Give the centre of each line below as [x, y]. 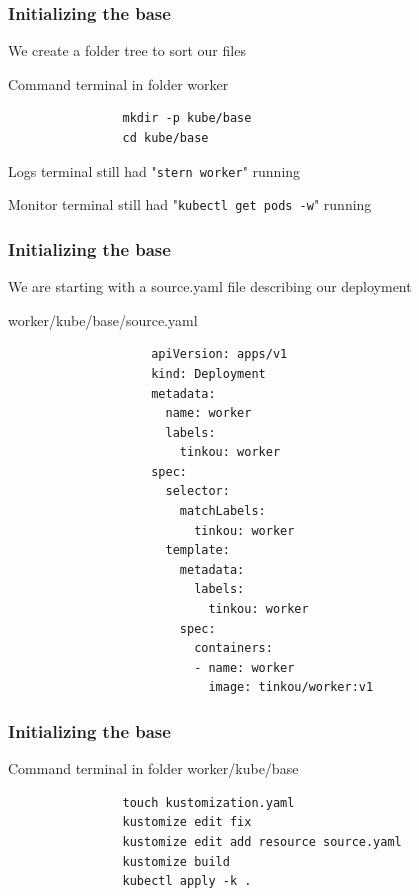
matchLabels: [222, 511]
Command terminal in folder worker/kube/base [153, 768]
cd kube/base [165, 138]
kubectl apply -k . [187, 881]
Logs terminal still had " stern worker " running [154, 170]
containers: [233, 648]
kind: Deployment [208, 373]
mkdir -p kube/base [187, 118]
